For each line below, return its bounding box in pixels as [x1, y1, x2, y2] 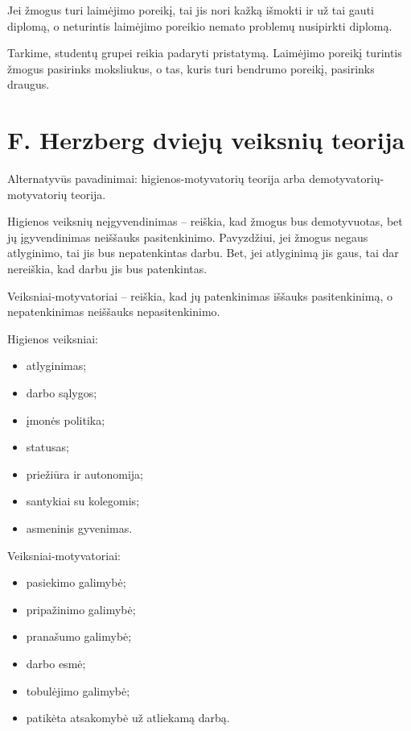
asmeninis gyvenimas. [26, 520, 133, 536]
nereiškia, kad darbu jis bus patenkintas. [7, 260, 208, 277]
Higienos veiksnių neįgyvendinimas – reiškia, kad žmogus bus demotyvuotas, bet [7, 213, 403, 230]
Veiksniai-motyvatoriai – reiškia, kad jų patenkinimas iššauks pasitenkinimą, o [7, 287, 393, 304]
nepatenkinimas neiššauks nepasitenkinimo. [7, 303, 220, 320]
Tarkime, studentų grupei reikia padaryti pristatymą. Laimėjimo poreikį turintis [7, 44, 402, 61]
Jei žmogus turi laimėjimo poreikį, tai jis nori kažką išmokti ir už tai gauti [7, 2, 374, 18]
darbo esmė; [26, 654, 86, 671]
